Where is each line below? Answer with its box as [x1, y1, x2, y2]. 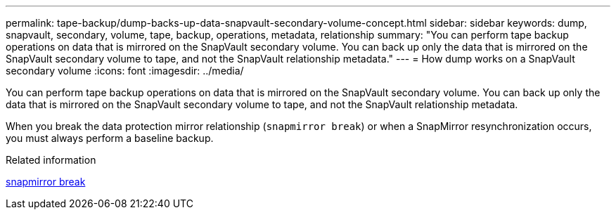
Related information [6, 154, 96, 166]
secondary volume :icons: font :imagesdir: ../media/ [6, 65, 244, 77]
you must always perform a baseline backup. [6, 132, 214, 144]
